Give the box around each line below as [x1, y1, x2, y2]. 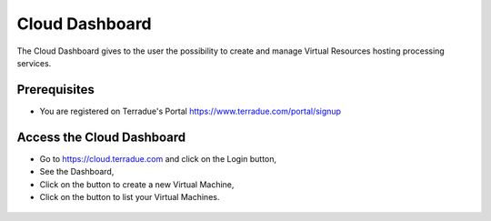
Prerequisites [16, 82, 95, 97]
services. [16, 57, 52, 68]
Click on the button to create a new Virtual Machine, [39, 178, 235, 190]
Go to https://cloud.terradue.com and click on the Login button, [39, 153, 277, 164]
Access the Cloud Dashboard [16, 129, 186, 145]
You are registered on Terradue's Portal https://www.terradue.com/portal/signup [39, 105, 341, 116]
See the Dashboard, [39, 166, 115, 177]
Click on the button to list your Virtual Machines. [39, 191, 220, 202]
